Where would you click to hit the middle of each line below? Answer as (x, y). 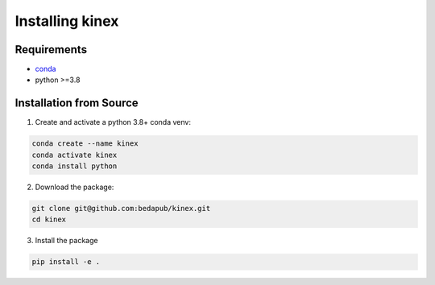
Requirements (51, 50)
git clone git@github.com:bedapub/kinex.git (121, 209)
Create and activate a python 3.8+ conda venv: (113, 122)
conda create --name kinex (85, 144)
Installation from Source (77, 103)
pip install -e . (66, 262)
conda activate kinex (75, 155)
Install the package (66, 241)
